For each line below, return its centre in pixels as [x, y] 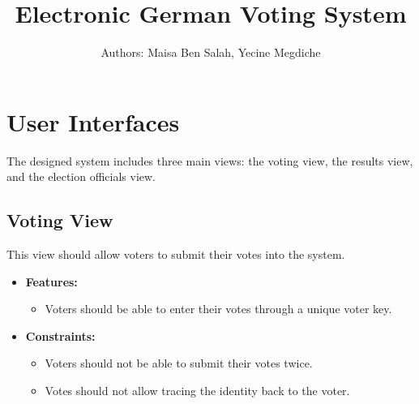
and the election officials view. [81, 176]
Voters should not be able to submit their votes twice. [179, 363]
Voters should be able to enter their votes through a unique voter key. [218, 309]
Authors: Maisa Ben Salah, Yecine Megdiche [211, 52]
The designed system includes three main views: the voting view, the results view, [210, 160]
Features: [51, 281]
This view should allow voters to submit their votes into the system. [176, 254]
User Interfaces [93, 121]
